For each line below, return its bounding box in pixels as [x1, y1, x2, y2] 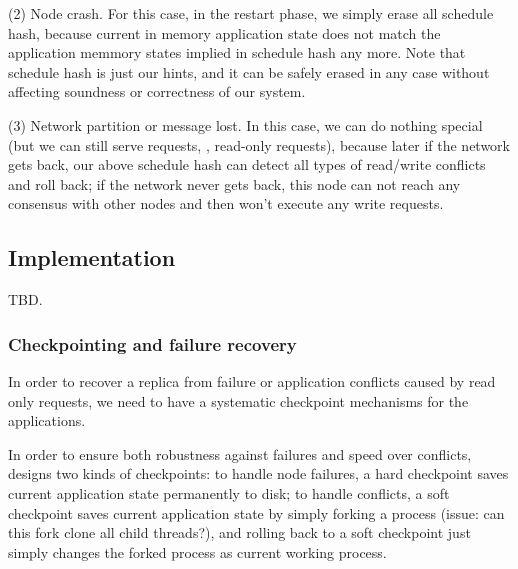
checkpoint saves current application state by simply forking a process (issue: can [8, 502, 505, 523]
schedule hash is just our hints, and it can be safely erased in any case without [8, 61, 490, 82]
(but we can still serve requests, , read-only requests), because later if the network [8, 134, 510, 155]
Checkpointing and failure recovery [8, 331, 297, 356]
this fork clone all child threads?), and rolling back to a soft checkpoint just [8, 522, 471, 543]
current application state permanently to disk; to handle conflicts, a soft [8, 482, 450, 503]
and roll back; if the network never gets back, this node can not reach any [8, 173, 461, 194]
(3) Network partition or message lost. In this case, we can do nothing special [8, 114, 483, 135]
